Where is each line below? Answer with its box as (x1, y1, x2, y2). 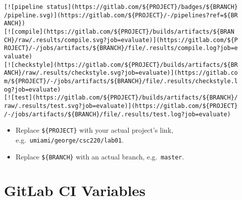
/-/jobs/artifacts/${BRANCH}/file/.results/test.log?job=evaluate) (4, 110, 231, 118)
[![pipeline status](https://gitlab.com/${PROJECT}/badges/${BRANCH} (4, 3, 238, 10)
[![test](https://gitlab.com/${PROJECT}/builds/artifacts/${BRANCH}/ (4, 94, 238, 101)
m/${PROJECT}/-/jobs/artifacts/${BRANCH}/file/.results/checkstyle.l (4, 77, 238, 85)
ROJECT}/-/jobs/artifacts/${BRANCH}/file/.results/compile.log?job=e (4, 45, 238, 52)
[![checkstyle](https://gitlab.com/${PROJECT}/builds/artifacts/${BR (4, 61, 238, 68)
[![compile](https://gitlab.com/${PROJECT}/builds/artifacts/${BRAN (4, 28, 235, 35)
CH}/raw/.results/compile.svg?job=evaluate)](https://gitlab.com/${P (4, 36, 238, 44)
